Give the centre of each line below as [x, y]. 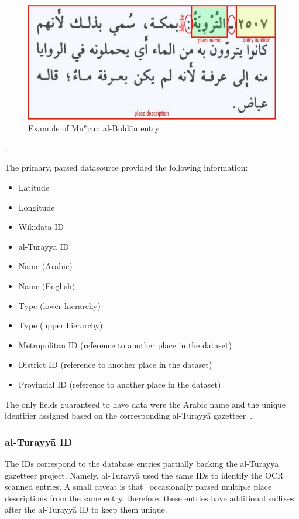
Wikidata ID [41, 227]
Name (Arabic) [45, 266]
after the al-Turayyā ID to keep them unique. [86, 509]
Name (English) [47, 285]
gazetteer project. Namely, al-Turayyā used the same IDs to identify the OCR [144, 475]
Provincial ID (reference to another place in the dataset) [120, 384]
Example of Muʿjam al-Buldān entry [94, 128]
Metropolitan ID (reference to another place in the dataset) [125, 345]
